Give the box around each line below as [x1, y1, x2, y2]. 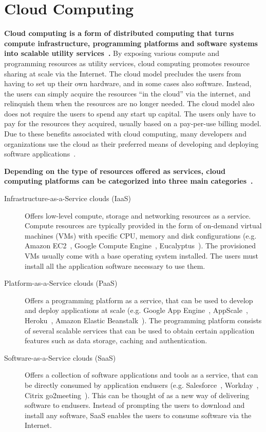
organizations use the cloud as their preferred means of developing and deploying [4, 138, 259, 149]
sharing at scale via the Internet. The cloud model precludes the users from [4, 68, 241, 78]
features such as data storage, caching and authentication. [25, 335, 207, 346]
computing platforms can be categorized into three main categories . [4, 175, 253, 186]
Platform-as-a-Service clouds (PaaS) [4, 278, 118, 288]
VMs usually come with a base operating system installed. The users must [25, 250, 258, 261]
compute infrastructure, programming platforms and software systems [4, 37, 258, 48]
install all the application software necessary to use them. [25, 260, 205, 271]
